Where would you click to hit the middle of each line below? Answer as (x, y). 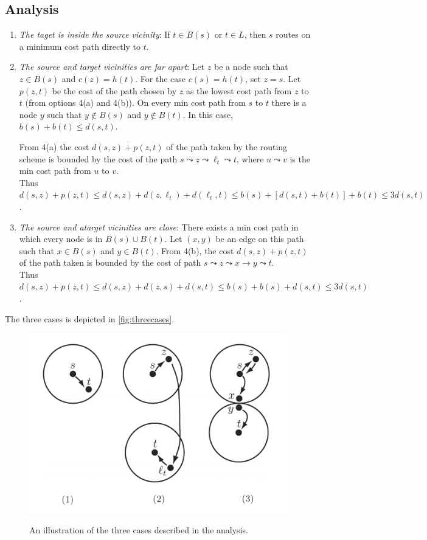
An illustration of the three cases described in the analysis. (139, 530)
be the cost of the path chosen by (114, 90)
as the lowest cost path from (239, 90)
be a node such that (251, 67)
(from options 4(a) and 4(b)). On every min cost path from (135, 102)
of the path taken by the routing (227, 146)
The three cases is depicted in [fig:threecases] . (90, 318)
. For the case (161, 78)
